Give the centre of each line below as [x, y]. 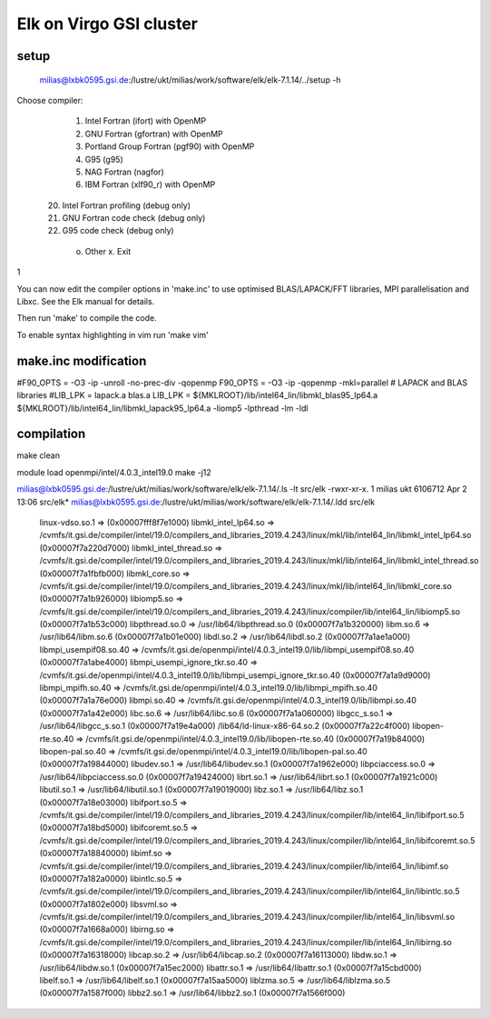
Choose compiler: [50, 100]
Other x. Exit [108, 251]
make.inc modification [82, 360]
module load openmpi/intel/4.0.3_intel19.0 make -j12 [114, 472]
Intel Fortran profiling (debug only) [126, 205]
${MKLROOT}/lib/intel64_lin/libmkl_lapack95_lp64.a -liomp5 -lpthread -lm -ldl [162, 408]
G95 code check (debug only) [118, 231]
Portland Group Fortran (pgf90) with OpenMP [170, 146]
